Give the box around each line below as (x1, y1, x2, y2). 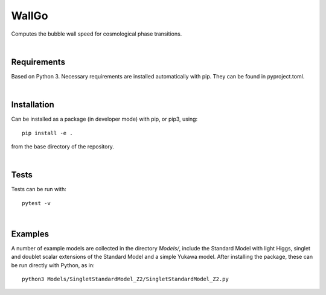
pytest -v (22, 200, 51, 206)
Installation (11, 100, 54, 110)
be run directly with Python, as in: (11, 261, 95, 268)
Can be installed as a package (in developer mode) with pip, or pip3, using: (11, 115, 198, 123)
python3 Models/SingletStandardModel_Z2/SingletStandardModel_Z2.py (22, 276, 229, 283)
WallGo (11, 9, 48, 22)
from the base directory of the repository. (11, 142, 115, 150)
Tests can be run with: (11, 186, 66, 193)
